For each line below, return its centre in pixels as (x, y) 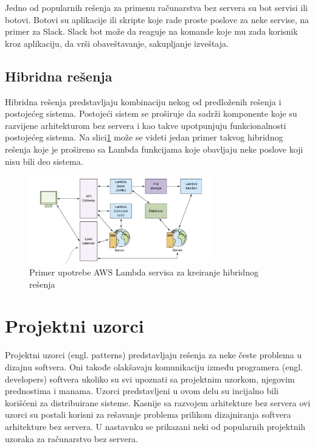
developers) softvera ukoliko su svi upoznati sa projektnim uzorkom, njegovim (150, 379)
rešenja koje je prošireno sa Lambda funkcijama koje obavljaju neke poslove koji (154, 149)
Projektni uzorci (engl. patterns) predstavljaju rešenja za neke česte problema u (154, 355)
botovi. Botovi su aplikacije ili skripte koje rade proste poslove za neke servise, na (157, 19)
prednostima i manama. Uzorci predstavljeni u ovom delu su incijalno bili (142, 391)
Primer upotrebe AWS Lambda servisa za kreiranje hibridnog (144, 272)
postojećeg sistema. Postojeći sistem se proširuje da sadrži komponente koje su (151, 113)
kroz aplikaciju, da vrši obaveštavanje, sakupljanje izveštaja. (117, 43)
